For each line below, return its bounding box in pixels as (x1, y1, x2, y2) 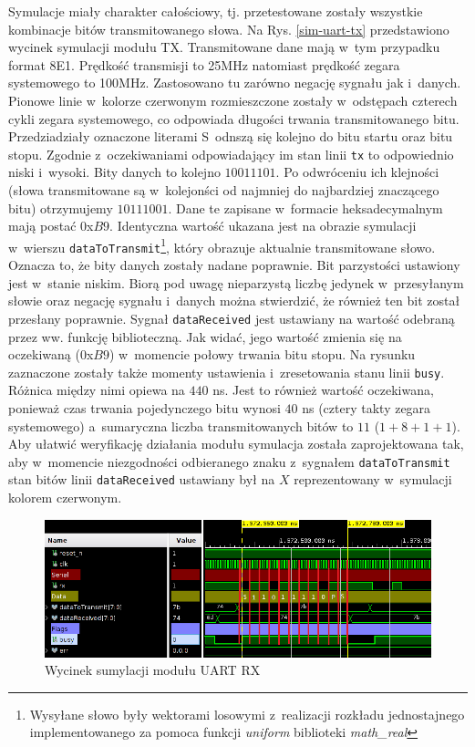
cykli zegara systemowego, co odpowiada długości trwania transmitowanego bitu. (8, 109, 460, 128)
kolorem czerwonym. (8, 488, 122, 507)
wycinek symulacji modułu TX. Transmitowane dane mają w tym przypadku (8, 37, 440, 57)
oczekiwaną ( (8, 345, 80, 364)
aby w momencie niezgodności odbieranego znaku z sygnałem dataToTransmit (8, 451, 450, 471)
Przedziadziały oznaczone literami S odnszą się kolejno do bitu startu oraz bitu (8, 127, 453, 146)
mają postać (8, 216, 77, 235)
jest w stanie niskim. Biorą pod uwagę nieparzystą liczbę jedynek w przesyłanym (8, 273, 464, 292)
